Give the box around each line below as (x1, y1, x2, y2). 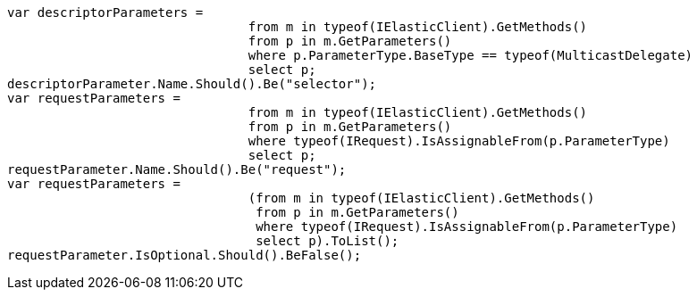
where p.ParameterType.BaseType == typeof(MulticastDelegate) (248, 48, 693, 62)
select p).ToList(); (256, 234, 399, 248)
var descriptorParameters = (7, 5, 204, 20)
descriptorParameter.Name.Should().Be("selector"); (7, 77, 377, 91)
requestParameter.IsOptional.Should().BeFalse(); (7, 248, 362, 262)
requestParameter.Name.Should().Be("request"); (7, 162, 347, 177)
